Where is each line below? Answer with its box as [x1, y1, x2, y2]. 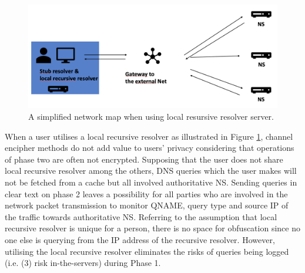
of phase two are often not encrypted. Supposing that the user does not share [5, 153, 283, 165]
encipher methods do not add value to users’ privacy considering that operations [5, 141, 294, 154]
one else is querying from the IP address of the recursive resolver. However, [5, 233, 275, 245]
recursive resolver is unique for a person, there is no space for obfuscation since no [5, 222, 300, 234]
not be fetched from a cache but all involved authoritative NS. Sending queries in [5, 176, 297, 188]
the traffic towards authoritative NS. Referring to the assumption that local [5, 210, 277, 223]
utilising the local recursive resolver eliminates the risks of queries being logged [5, 245, 289, 257]
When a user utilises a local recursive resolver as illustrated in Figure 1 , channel [5, 130, 293, 142]
